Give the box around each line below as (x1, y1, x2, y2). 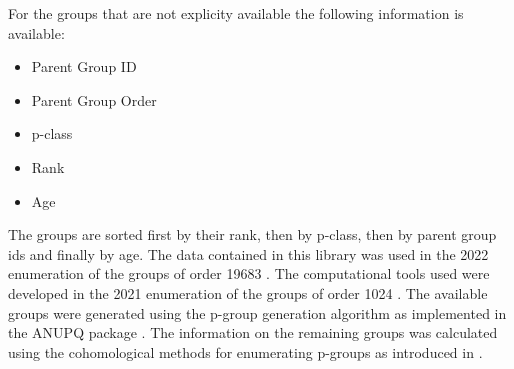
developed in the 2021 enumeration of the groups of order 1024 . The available (8, 282, 488, 303)
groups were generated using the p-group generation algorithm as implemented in (8, 302, 507, 323)
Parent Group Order (31, 89, 157, 110)
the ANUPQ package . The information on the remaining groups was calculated (8, 322, 498, 343)
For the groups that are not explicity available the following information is (8, 3, 464, 23)
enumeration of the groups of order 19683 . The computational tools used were (8, 263, 490, 284)
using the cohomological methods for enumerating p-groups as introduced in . (8, 341, 483, 362)
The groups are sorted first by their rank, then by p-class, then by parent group (8, 224, 497, 245)
